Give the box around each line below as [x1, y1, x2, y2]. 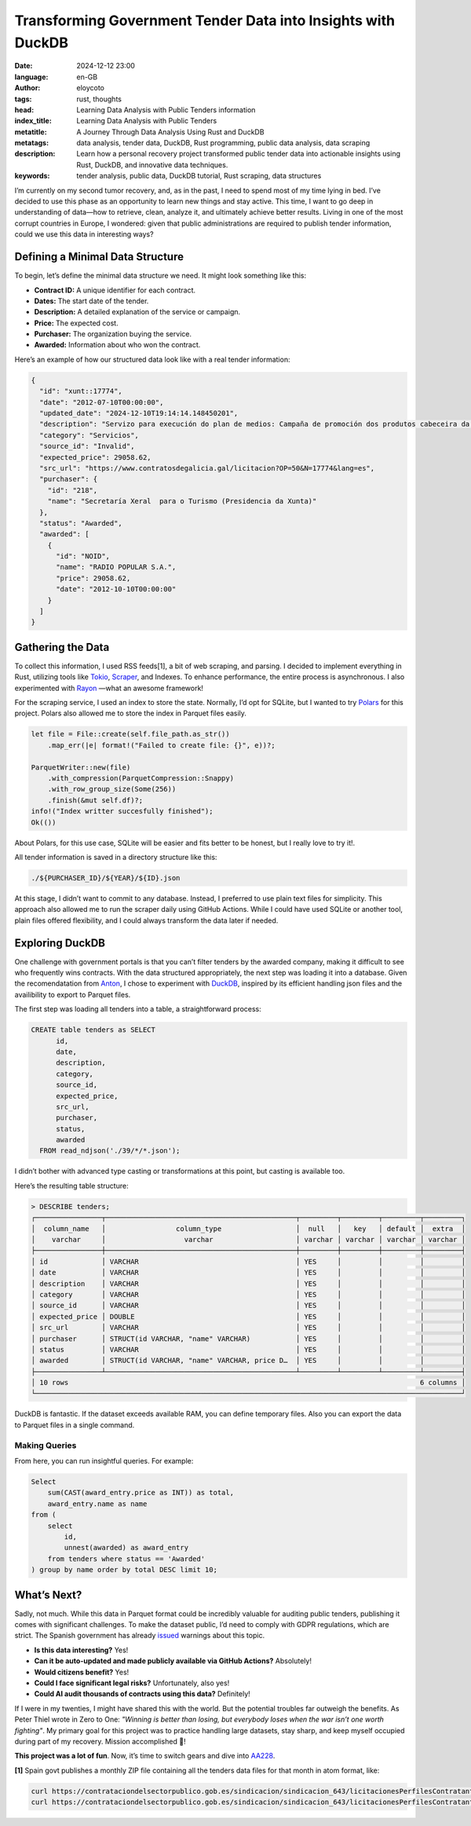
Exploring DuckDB [14, 936, 106, 950]
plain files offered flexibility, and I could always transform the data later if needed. [14, 916, 279, 925]
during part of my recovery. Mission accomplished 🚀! [14, 1736, 186, 1746]
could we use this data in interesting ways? [14, 230, 154, 239]
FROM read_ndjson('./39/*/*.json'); [39, 1146, 181, 1155]
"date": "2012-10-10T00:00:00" [56, 585, 177, 593]
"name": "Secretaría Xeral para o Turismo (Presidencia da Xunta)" [47, 497, 317, 506]
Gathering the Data [14, 641, 110, 654]
